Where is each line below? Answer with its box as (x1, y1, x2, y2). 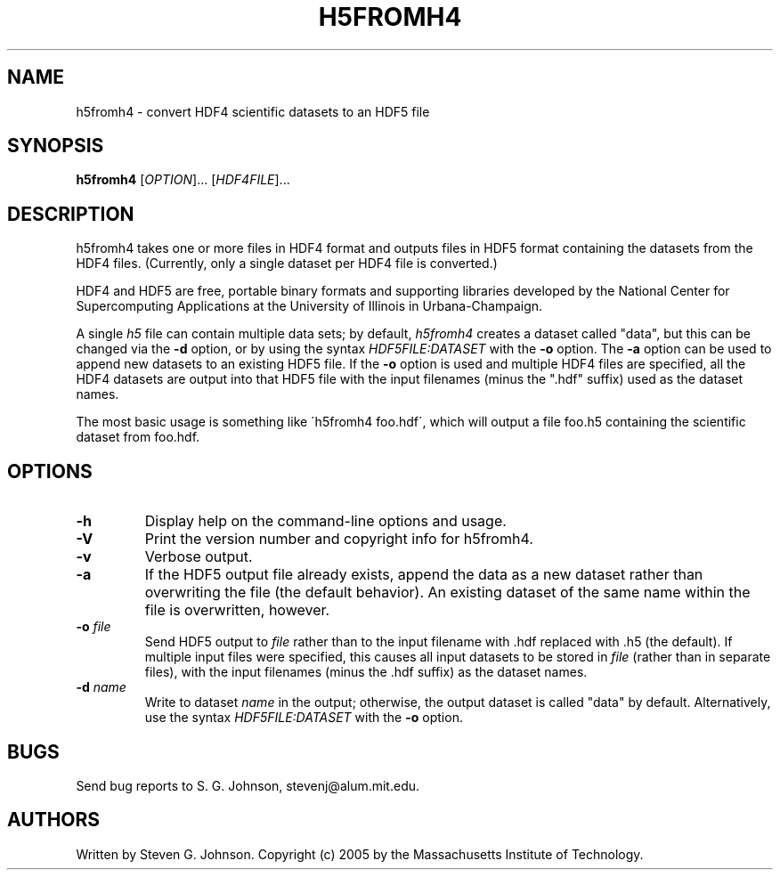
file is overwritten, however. (144, 601, 330, 620)
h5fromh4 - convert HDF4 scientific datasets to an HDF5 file (76, 103, 430, 119)
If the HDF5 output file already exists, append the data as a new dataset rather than (144, 565, 703, 584)
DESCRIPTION (7, 202, 134, 225)
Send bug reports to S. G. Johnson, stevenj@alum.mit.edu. (76, 777, 420, 793)
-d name (76, 679, 126, 695)
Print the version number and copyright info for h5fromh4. (144, 530, 533, 548)
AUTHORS (7, 808, 101, 832)
